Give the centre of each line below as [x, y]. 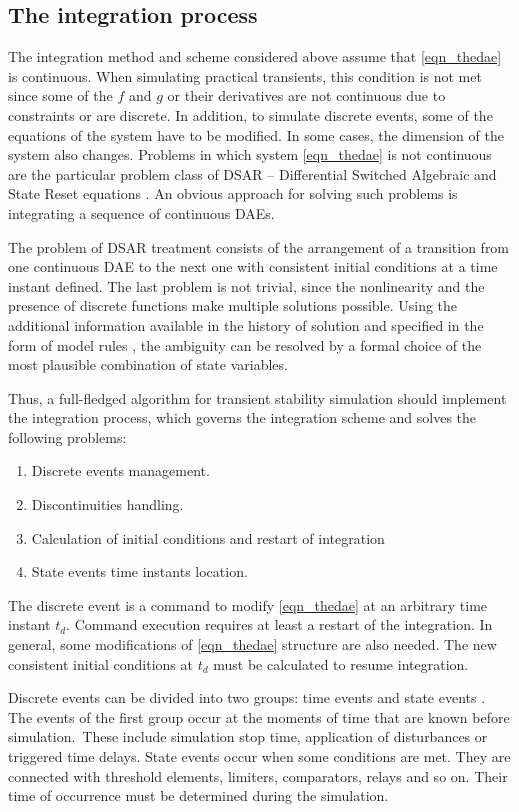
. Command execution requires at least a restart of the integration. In [279, 624]
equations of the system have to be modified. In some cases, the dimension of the [256, 134]
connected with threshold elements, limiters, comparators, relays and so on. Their [258, 775]
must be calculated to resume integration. [341, 663]
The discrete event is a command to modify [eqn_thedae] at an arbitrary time [248, 604]
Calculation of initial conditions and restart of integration [208, 537]
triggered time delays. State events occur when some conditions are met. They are [259, 756]
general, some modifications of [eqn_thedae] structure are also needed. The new [252, 644]
